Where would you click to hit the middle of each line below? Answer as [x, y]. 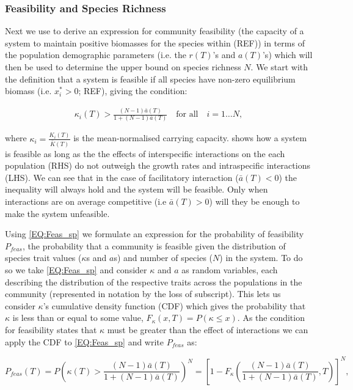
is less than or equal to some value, [78, 318]
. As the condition [271, 318]
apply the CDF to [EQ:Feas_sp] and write [85, 341]
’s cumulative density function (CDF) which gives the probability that [174, 305]
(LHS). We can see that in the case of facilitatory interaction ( [122, 177]
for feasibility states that [51, 329]
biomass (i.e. [28, 91]
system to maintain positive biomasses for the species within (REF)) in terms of [155, 42]
